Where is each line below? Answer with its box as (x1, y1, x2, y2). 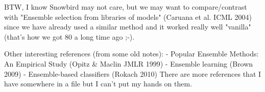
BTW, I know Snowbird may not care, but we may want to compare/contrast (4, 2, 247, 12)
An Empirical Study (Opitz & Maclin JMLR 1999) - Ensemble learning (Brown (4, 58, 253, 69)
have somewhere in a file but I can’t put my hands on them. (4, 78, 192, 89)
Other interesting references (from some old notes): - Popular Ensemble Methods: (4, 48, 259, 59)
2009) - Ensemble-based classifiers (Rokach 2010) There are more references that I (4, 68, 261, 79)
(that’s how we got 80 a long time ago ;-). (4, 31, 135, 42)
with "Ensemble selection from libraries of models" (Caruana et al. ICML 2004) (4, 11, 252, 22)
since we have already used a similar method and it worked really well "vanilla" (4, 21, 251, 32)
